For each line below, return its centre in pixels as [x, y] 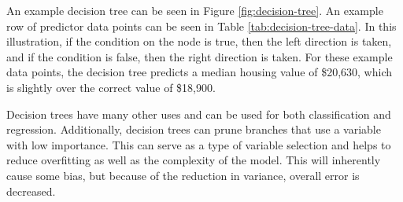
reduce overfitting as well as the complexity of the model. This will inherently [194, 160]
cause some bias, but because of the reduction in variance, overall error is [183, 175]
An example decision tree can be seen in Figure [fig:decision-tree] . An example [195, 10]
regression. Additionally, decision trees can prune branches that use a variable [194, 129]
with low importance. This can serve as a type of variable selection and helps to [199, 144]
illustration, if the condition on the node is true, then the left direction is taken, [199, 41]
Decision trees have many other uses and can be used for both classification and [199, 114]
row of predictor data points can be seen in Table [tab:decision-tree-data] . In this [201, 26]
